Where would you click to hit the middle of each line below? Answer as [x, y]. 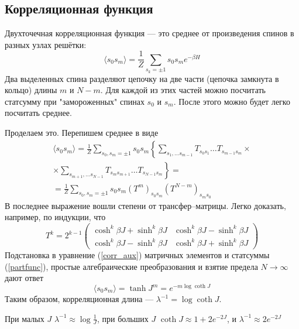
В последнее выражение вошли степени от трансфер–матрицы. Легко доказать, [145, 205]
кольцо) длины [31, 90]
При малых [25, 318]
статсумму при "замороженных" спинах [75, 101]
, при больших [123, 318]
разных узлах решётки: [46, 44]
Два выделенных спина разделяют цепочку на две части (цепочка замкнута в [142, 78]
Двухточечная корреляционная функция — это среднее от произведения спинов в [149, 33]
